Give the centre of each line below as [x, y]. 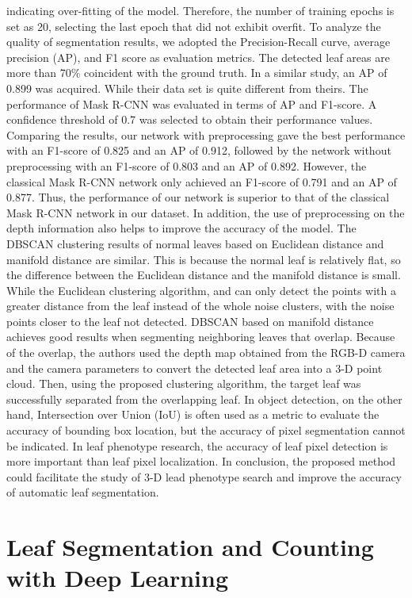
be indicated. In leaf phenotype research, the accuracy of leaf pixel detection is [197, 445]
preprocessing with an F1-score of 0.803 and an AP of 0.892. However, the [187, 165]
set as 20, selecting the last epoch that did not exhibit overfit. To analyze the [194, 26]
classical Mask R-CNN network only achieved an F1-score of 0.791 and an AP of [202, 181]
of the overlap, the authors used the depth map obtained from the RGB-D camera [206, 353]
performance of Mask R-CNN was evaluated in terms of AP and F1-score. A [192, 103]
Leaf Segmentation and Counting [190, 547]
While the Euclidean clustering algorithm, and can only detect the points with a [202, 290]
